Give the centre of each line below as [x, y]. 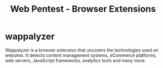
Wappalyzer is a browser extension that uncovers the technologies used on [82, 50]
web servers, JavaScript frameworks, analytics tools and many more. [76, 60]
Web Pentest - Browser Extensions [83, 9]
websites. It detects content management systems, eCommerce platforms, [81, 55]
